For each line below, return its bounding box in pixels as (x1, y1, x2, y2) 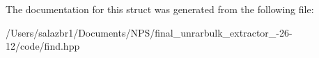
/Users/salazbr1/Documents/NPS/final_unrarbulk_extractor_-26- (6, 25, 293, 39)
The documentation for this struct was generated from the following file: (6, 2, 314, 16)
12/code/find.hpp (6, 39, 80, 53)
